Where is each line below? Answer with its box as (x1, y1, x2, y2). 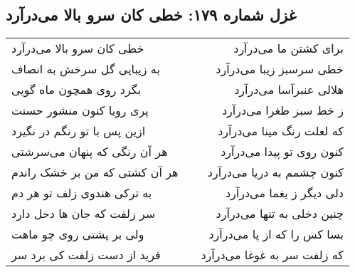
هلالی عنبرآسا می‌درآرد (234, 81, 344, 98)
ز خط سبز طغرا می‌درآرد (221, 102, 344, 119)
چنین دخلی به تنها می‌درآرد (216, 205, 344, 222)
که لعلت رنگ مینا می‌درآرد (218, 122, 344, 140)
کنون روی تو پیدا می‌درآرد (221, 143, 344, 160)
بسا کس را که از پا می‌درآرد (208, 226, 344, 243)
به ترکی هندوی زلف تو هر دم (11, 184, 152, 202)
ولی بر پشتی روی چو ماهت (11, 226, 144, 243)
